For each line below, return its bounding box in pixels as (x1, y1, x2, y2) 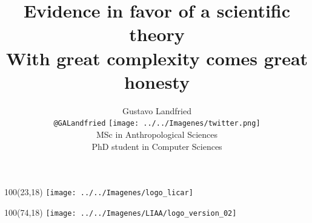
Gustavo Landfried (122, 104, 191, 117)
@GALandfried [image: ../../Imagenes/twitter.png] (53, 119, 261, 128)
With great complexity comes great (5, 45, 308, 70)
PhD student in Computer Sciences (91, 140, 222, 152)
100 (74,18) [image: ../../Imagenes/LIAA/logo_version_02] (4, 205, 237, 218)
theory (129, 22, 185, 47)
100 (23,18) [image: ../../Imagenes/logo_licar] (4, 186, 193, 198)
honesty (124, 69, 190, 94)
